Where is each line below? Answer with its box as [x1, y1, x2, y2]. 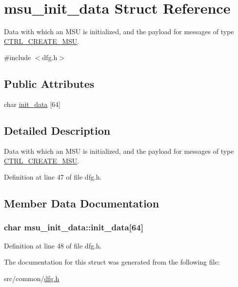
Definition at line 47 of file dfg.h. [4, 172, 102, 182]
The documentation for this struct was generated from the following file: [4, 257, 220, 267]
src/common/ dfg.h [4, 273, 59, 283]
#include [4, 52, 31, 62]
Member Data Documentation [4, 196, 159, 211]
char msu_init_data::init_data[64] [4, 221, 143, 233]
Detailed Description [4, 123, 111, 138]
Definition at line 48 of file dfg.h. [4, 240, 102, 250]
